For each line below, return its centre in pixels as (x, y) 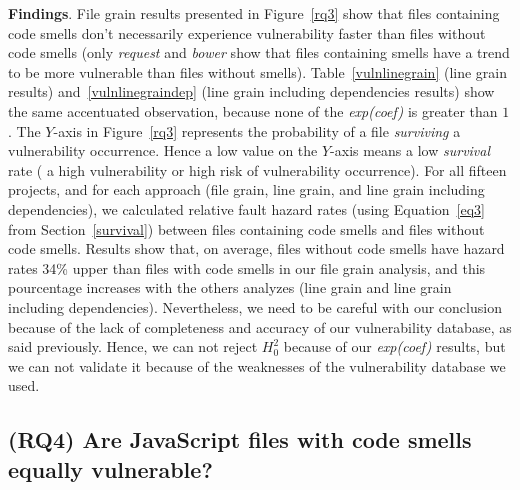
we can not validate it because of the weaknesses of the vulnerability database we (257, 365)
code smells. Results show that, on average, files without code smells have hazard (256, 248)
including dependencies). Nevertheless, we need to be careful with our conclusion (255, 306)
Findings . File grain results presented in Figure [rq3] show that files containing (254, 13)
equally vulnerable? (110, 468)
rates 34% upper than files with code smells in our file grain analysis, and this (247, 267)
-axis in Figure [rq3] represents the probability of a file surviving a (257, 130)
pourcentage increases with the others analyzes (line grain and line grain (230, 287)
